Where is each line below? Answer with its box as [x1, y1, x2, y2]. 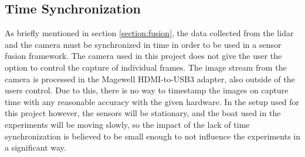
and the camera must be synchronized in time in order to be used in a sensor [5, 38, 282, 50]
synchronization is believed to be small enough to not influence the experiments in [5, 130, 300, 142]
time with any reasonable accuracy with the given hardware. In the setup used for [5, 95, 300, 107]
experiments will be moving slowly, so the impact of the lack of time [5, 118, 250, 130]
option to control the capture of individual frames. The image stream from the [5, 61, 287, 73]
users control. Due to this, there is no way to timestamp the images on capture [5, 84, 289, 96]
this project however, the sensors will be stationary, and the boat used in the [5, 107, 281, 119]
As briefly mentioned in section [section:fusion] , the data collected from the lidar [5, 27, 294, 39]
